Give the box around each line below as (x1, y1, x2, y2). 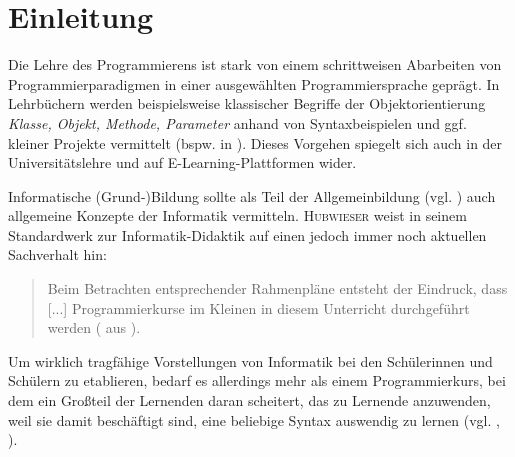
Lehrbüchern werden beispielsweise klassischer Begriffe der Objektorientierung (8, 93, 486, 114)
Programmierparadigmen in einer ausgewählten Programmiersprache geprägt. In (8, 73, 500, 94)
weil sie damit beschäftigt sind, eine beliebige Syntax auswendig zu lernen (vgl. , (8, 409, 500, 430)
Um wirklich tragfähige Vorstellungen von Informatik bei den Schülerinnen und (8, 350, 493, 371)
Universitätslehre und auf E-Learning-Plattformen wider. (8, 152, 357, 173)
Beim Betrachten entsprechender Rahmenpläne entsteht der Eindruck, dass (47, 278, 508, 299)
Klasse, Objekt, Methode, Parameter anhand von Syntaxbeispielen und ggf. (8, 112, 467, 133)
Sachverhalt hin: (8, 244, 107, 265)
